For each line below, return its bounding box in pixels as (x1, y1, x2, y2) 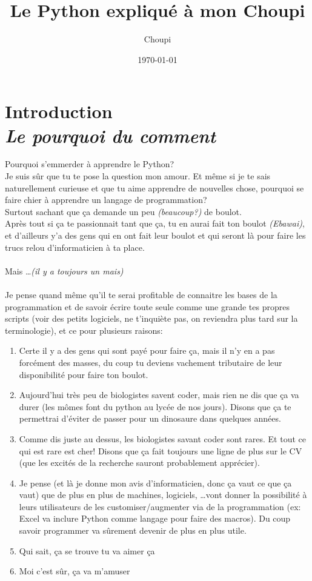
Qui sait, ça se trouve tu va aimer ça (19, 544, 155, 557)
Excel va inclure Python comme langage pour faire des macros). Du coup (19, 512, 291, 525)
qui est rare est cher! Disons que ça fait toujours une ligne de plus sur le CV (19, 444, 302, 457)
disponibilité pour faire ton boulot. (19, 368, 148, 380)
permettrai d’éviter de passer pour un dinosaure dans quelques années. (19, 412, 281, 425)
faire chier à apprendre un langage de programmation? (5, 193, 207, 206)
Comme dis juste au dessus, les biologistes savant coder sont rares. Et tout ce (19, 432, 306, 445)
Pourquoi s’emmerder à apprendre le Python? (5, 158, 174, 170)
